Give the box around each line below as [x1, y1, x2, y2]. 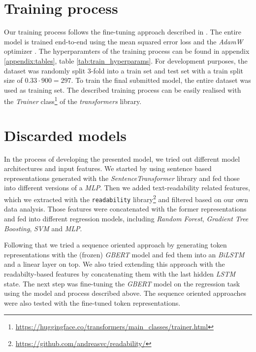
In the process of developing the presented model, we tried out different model [4, 153, 240, 164]
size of [4, 75, 23, 85]
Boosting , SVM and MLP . [4, 223, 82, 233]
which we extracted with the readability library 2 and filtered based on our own [4, 193, 248, 204]
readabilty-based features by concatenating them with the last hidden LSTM [4, 268, 236, 279]
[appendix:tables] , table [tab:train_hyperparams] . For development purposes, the [4, 55, 248, 66]
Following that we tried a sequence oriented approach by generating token [4, 240, 227, 250]
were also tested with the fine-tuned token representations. [4, 297, 181, 308]
